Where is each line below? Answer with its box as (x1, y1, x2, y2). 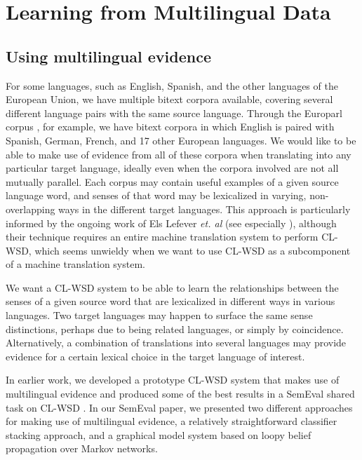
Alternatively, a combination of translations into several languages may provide (6, 335, 347, 350)
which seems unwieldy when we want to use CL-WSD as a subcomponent (34, 243, 351, 257)
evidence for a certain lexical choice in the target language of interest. (6, 349, 305, 363)
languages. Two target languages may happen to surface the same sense (6, 308, 313, 323)
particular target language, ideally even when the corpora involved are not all (6, 161, 339, 175)
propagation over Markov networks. (6, 441, 158, 456)
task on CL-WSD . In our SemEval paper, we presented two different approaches (6, 400, 353, 414)
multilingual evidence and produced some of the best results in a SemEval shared (6, 386, 355, 401)
